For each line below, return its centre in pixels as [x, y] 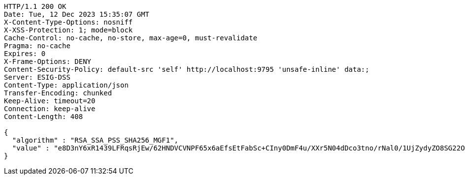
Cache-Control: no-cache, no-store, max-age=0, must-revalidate [131, 38]
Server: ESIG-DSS [37, 77]
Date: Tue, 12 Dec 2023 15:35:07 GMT [77, 14]
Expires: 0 [25, 54]
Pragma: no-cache [37, 46]
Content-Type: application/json [66, 85]
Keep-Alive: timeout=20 [50, 101]
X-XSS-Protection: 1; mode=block [68, 30]
